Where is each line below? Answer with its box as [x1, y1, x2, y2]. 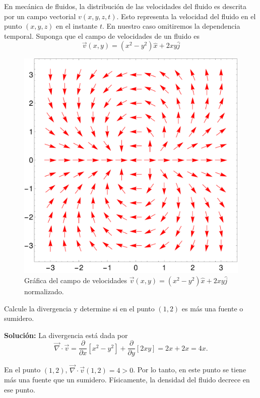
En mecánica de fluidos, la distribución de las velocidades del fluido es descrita [4, 1, 247, 11]
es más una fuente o [181, 303, 243, 313]
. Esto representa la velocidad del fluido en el [116, 11, 256, 21]
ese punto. [4, 384, 35, 394]
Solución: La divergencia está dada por [4, 329, 128, 340]
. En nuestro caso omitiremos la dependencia [102, 21, 240, 31]
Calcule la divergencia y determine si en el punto [4, 303, 155, 313]
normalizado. [24, 286, 64, 297]
